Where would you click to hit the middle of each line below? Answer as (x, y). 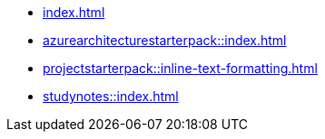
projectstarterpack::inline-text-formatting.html (180, 68)
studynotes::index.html (111, 96)
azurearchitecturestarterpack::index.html (165, 40)
